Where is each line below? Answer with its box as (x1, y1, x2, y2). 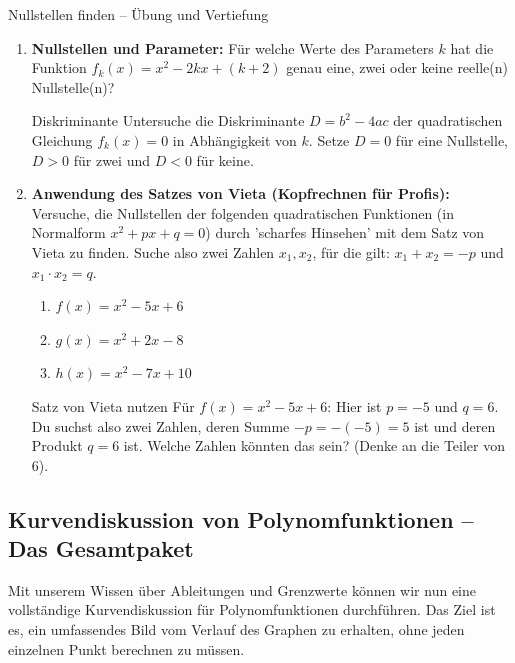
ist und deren (414, 415, 496, 436)
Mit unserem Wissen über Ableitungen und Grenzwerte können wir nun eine (8, 579, 476, 600)
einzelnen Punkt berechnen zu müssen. (8, 638, 245, 659)
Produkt (31, 435, 83, 456)
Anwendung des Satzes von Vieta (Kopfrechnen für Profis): (31, 183, 450, 204)
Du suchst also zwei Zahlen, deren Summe (31, 415, 290, 436)
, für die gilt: (312, 241, 390, 262)
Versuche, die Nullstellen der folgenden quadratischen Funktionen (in (31, 202, 454, 223)
